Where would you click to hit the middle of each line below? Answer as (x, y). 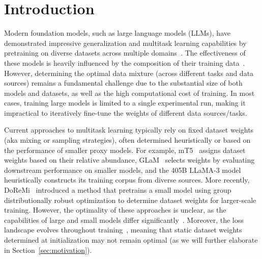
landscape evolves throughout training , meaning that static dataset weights (123, 230)
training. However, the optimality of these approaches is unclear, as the (115, 210)
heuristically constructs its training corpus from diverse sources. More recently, (127, 180)
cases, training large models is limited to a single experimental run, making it (125, 103)
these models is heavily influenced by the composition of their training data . (125, 62)
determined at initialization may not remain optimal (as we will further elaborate (131, 240)
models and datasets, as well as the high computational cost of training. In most (129, 93)
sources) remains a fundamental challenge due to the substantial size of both (123, 83)
